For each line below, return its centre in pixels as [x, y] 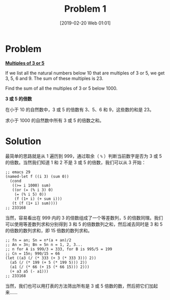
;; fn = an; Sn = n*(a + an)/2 [38, 240]
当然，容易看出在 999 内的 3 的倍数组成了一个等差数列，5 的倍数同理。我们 [84, 217]
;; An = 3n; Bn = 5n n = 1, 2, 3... [44, 244]
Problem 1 [85, 9]
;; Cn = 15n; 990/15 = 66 [32, 253]
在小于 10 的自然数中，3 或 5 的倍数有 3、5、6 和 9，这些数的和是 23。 [80, 110]
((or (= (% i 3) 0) [32, 190]
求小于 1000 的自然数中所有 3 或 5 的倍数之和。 [55, 120]
